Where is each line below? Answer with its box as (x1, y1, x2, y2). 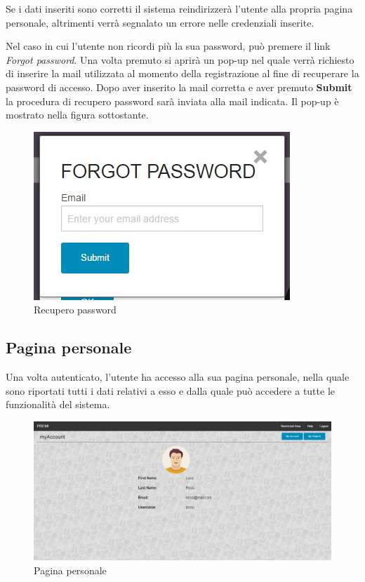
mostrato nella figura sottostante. (6, 107, 149, 122)
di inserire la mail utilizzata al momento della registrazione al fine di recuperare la (6, 66, 359, 81)
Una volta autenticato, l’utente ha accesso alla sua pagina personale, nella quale (6, 370, 350, 384)
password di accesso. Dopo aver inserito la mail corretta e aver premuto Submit (6, 79, 352, 94)
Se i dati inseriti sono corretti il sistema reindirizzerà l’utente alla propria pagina (6, 1, 353, 15)
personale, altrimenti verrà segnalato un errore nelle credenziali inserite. (6, 15, 314, 29)
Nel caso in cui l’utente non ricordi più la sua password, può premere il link (6, 39, 331, 53)
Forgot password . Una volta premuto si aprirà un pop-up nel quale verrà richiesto (6, 52, 354, 67)
